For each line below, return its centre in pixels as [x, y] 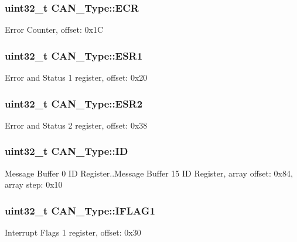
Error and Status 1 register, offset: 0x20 [76, 77]
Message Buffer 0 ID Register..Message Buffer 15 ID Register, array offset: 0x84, [149, 173]
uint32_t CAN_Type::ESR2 [74, 103]
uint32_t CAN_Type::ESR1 [74, 55]
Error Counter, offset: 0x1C [54, 30]
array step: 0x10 [34, 184]
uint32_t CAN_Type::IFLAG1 [80, 210]
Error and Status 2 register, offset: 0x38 [76, 125]
